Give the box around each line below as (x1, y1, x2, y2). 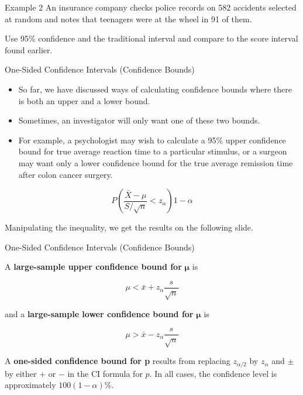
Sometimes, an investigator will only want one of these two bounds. (18, 114, 260, 126)
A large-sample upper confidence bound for (5, 260, 182, 273)
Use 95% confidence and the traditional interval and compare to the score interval (5, 32, 298, 44)
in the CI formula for (67, 367, 143, 379)
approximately (5, 379, 56, 391)
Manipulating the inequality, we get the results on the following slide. (5, 221, 253, 233)
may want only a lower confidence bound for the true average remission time (18, 156, 293, 169)
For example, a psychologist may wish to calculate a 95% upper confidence (18, 133, 286, 146)
